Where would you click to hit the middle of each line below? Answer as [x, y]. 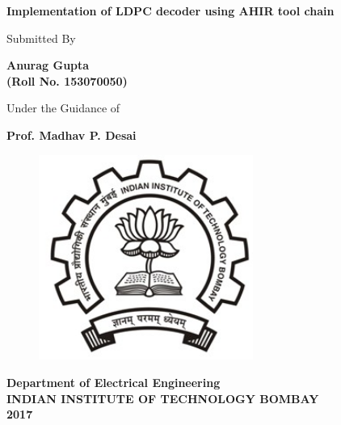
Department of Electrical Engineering [114, 382]
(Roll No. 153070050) [67, 80]
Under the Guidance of [63, 108]
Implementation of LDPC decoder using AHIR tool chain [170, 11]
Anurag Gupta [48, 65]
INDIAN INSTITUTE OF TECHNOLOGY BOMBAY [163, 398]
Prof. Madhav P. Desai [72, 135]
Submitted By [41, 38]
